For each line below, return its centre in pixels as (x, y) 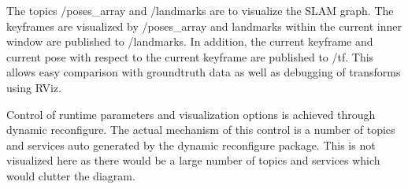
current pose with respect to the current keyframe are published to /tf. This (190, 56)
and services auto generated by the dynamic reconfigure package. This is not (191, 145)
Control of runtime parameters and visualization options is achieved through (191, 114)
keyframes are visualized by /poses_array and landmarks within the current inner (204, 26)
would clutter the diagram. (71, 175)
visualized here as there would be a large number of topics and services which (193, 160)
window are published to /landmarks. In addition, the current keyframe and (190, 41)
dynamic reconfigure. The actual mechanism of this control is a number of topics (201, 130)
